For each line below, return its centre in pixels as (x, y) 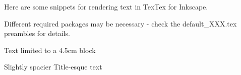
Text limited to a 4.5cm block (50, 50)
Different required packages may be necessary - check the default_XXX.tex (120, 23)
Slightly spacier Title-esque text (53, 67)
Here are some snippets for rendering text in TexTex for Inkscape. (106, 6)
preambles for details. (37, 33)
